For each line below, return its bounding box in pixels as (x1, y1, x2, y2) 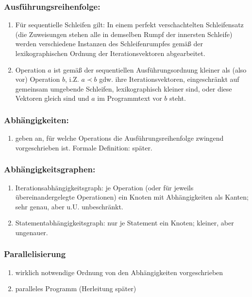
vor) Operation (15, 74, 60, 84)
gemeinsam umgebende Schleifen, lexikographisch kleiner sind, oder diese (15, 83, 232, 93)
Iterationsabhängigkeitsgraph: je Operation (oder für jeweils (15, 182, 194, 192)
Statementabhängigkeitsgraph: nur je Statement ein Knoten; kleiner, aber (15, 218, 234, 228)
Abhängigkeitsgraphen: (4, 163, 96, 175)
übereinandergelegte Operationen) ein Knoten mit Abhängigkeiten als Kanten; (15, 192, 249, 202)
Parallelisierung (4, 248, 66, 260)
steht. (169, 93, 186, 103)
